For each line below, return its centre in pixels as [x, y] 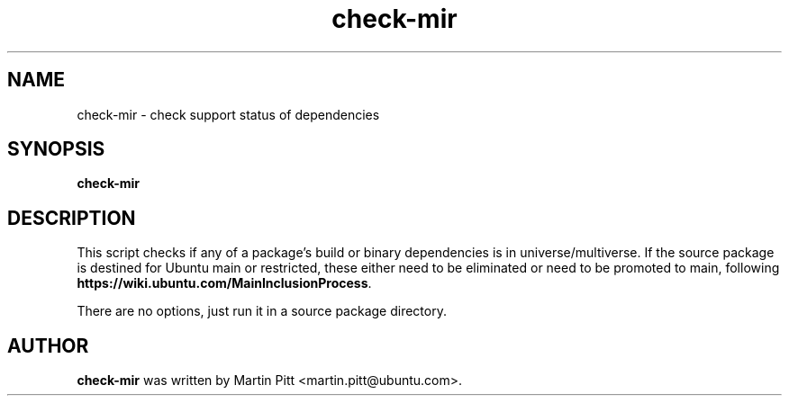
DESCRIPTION [72, 218]
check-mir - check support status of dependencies [228, 114]
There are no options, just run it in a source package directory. [262, 311]
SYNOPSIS [56, 149]
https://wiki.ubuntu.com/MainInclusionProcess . [224, 283]
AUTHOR [48, 345]
